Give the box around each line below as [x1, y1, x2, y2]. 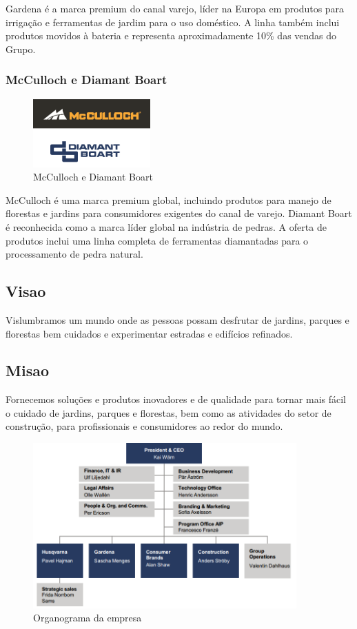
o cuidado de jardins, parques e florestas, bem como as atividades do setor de [6, 405, 331, 420]
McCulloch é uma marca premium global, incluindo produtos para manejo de [6, 192, 331, 207]
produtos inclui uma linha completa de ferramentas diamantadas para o [6, 233, 309, 247]
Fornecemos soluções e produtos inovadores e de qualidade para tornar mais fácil [6, 392, 346, 406]
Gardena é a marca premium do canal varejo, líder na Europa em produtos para [6, 1, 345, 15]
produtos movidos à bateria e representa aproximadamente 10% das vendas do [6, 28, 337, 43]
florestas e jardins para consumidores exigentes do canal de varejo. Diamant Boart [6, 206, 352, 220]
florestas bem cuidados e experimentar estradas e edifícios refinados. [6, 326, 293, 340]
